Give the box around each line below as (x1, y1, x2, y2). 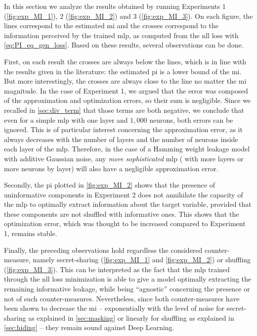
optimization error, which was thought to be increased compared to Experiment (4, 218, 246, 229)
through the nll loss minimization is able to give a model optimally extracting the (4, 274, 252, 284)
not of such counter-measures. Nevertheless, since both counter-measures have (4, 293, 240, 303)
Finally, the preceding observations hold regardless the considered (4, 244, 203, 255)
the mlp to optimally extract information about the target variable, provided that (4, 199, 252, 209)
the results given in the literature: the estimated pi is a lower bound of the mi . (4, 66, 242, 76)
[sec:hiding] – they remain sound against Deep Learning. (4, 322, 174, 333)
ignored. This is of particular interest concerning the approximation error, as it (4, 124, 243, 135)
